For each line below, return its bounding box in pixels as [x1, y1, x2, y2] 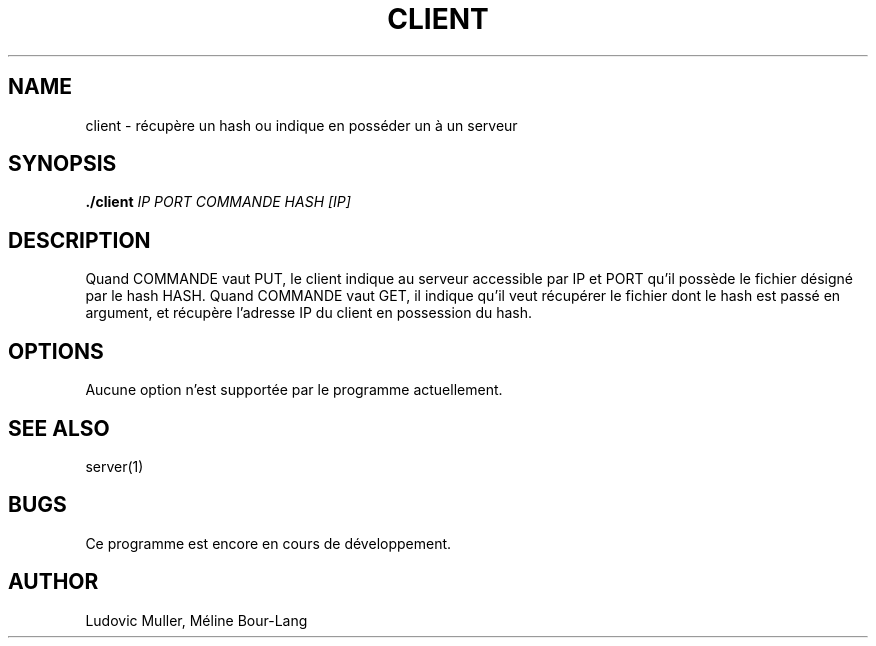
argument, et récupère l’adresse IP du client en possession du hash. [85, 304, 533, 322]
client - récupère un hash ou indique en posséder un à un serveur [85, 116, 518, 134]
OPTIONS [8, 338, 104, 364]
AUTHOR [8, 569, 99, 595]
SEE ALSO [8, 415, 110, 441]
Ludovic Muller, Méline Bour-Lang [85, 611, 308, 629]
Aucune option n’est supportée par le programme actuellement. [85, 381, 503, 399]
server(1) [85, 457, 144, 475]
